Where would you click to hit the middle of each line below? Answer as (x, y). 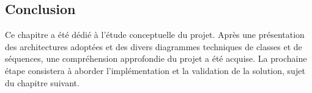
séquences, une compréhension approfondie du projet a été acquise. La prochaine (156, 58)
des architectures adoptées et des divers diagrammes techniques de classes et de (154, 46)
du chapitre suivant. (42, 82)
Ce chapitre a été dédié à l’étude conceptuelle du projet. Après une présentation (155, 35)
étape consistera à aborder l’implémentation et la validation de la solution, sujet (155, 70)
